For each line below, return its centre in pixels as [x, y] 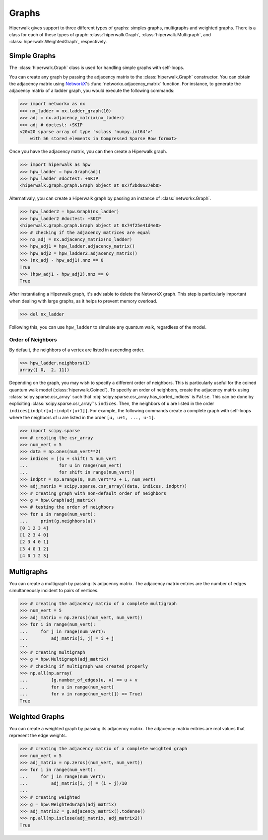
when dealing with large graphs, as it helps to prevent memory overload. [83, 301]
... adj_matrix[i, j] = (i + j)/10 [73, 783]
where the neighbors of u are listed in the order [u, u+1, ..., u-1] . [82, 418]
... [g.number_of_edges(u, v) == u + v [78, 680]
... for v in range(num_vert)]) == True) [81, 694]
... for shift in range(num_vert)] [77, 472]
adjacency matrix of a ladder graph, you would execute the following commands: [92, 91]
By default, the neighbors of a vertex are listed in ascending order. [77, 350]
